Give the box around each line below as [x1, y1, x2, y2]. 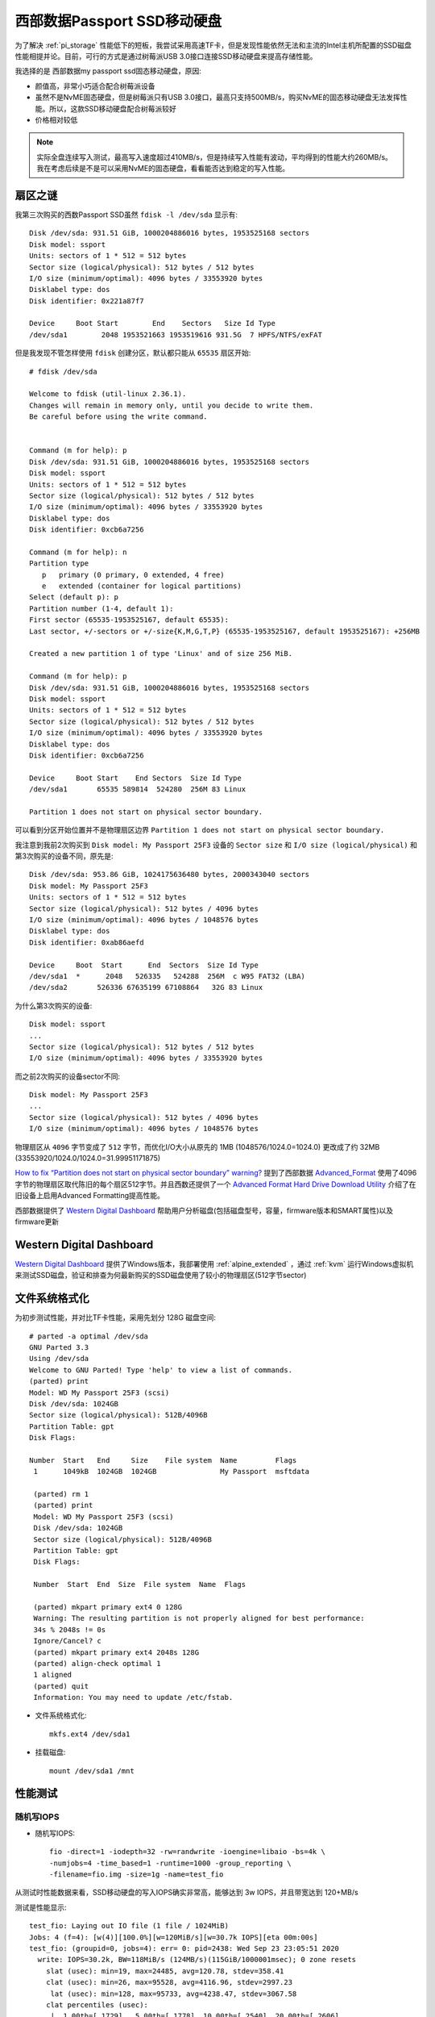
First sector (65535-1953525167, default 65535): [29, 616, 230, 624]
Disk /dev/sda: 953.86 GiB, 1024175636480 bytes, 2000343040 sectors [29, 870, 310, 879]
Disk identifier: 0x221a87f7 [29, 296, 144, 306]
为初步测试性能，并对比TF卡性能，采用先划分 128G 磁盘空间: [14, 1313, 217, 1322]
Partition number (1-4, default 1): [29, 603, 174, 613]
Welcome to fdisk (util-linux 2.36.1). [29, 390, 187, 399]
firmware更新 [14, 1217, 60, 1226]
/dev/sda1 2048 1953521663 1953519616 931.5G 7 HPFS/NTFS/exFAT [29, 330, 322, 339]
